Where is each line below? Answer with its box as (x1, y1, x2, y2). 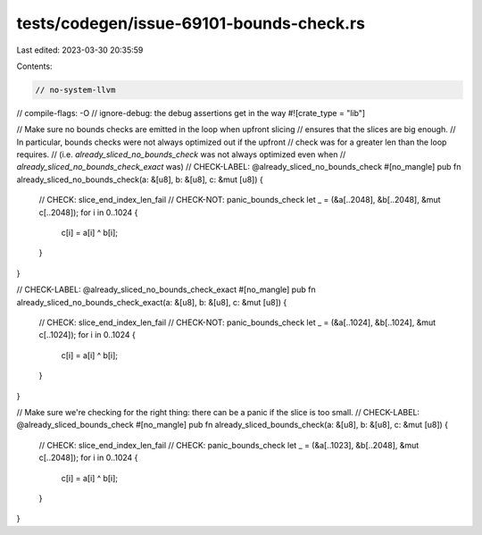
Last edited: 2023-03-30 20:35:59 (16, 45, 144, 55)
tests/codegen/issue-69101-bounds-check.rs (16, 13, 366, 33)
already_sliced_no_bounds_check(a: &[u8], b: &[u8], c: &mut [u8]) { (16, 174, 263, 185)
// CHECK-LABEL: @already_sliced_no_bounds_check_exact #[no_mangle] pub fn (16, 284, 316, 295)
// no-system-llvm (35, 85, 116, 95)
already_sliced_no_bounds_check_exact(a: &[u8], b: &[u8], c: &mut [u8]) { (16, 297, 287, 307)
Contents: (16, 61, 53, 71)
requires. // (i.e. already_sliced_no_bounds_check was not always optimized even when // (16, 149, 346, 160)
